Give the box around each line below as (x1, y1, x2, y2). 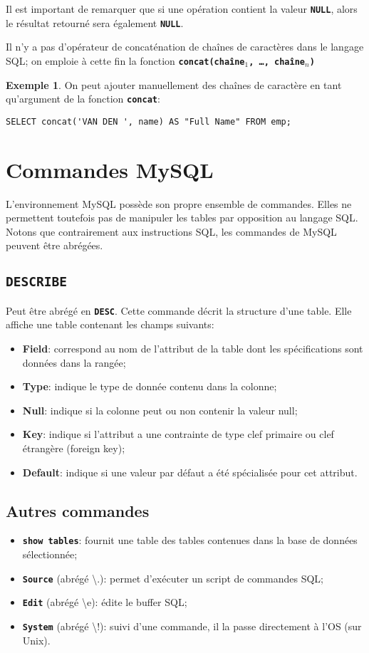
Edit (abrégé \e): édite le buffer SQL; (22, 595, 187, 610)
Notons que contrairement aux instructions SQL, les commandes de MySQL (6, 224, 337, 239)
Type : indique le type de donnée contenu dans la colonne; (22, 379, 277, 394)
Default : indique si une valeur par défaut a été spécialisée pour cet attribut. (22, 464, 358, 479)
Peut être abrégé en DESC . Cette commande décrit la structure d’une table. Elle (6, 303, 352, 318)
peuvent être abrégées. (6, 238, 103, 253)
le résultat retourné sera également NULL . (6, 15, 184, 30)
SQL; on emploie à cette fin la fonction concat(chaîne (6, 53, 245, 68)
